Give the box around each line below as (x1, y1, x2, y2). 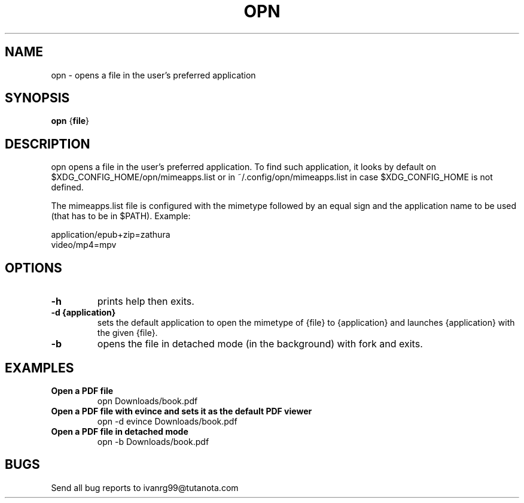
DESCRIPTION (5, 136, 90, 151)
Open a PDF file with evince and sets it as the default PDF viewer (51, 405, 312, 416)
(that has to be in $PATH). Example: (51, 211, 191, 222)
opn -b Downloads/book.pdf (97, 436, 209, 447)
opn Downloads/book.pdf (97, 395, 198, 406)
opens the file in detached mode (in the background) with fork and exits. (97, 338, 423, 350)
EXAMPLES (5, 360, 74, 375)
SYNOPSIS (5, 90, 70, 106)
